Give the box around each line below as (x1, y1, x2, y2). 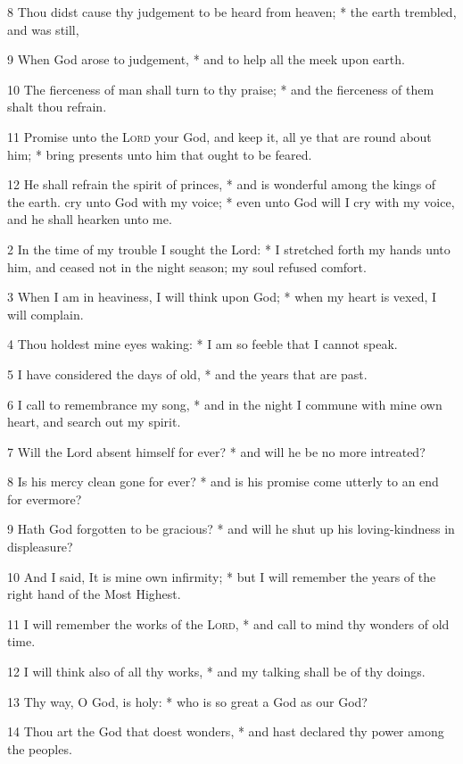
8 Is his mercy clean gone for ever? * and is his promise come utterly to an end (7, 472, 439, 491)
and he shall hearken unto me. (7, 210, 172, 228)
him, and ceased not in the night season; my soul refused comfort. (7, 257, 367, 276)
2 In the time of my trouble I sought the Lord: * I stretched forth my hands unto (7, 239, 451, 258)
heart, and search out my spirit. (7, 412, 181, 431)
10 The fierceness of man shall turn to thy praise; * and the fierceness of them (7, 79, 434, 98)
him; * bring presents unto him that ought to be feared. (7, 145, 312, 163)
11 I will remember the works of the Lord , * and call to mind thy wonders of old (7, 614, 450, 633)
